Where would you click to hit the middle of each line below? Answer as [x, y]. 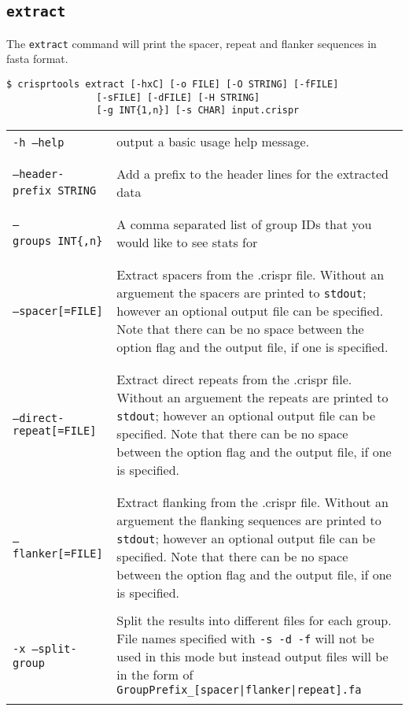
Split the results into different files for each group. [254, 620]
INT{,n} [80, 241]
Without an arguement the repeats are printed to [252, 397]
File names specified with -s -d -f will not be [245, 638]
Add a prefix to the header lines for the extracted [252, 174]
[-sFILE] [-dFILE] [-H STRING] [178, 97]
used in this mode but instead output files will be [252, 656]
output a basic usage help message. [213, 141]
